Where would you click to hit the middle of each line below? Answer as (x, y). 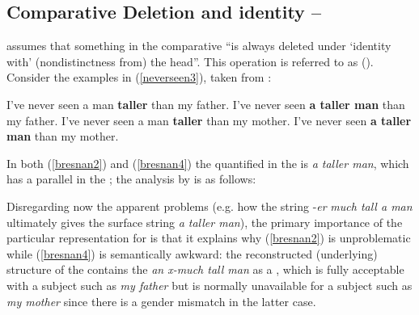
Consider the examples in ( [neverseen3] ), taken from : (139, 77)
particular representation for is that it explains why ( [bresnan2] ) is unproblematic (209, 238)
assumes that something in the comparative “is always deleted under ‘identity (199, 46)
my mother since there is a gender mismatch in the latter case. (161, 301)
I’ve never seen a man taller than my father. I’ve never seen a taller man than (206, 104)
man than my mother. (63, 136)
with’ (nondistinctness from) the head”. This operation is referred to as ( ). (190, 61)
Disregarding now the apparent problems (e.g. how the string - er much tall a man (209, 206)
